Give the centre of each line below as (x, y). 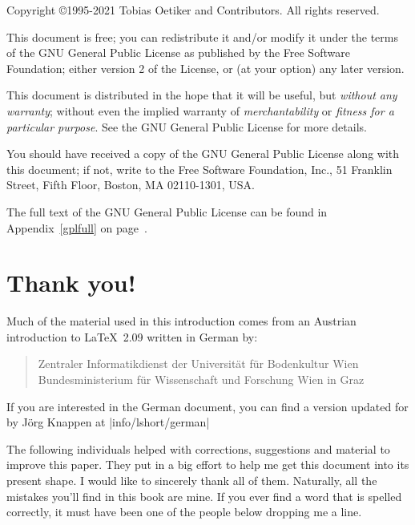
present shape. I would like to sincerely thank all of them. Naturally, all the (192, 480)
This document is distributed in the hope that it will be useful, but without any (202, 95)
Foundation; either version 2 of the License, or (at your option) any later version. (205, 68)
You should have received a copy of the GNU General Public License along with (203, 153)
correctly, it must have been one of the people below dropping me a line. (184, 512)
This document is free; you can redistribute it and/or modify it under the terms (203, 36)
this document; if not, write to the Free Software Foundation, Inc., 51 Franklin (199, 169)
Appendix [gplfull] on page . (77, 227)
